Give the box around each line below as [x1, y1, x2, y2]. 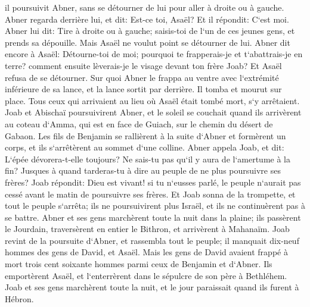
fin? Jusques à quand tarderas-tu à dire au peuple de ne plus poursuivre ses [5, 164, 281, 177]
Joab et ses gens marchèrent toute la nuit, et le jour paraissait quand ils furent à [5, 281, 299, 293]
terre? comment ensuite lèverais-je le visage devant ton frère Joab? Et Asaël [5, 59, 282, 71]
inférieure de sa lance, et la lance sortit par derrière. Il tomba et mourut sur [5, 83, 282, 95]
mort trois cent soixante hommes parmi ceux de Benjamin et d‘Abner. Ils [5, 258, 272, 270]
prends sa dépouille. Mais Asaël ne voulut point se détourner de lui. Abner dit [5, 36, 290, 48]
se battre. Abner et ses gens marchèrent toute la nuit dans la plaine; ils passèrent [5, 211, 301, 223]
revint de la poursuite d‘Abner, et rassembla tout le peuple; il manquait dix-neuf [5, 234, 299, 246]
